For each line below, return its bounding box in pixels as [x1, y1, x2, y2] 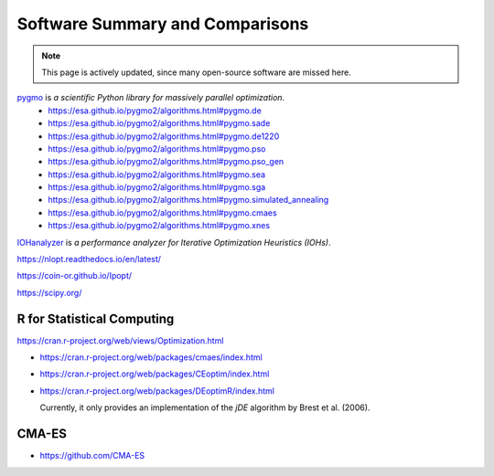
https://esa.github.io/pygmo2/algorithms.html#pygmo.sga [48, 182, 266, 193]
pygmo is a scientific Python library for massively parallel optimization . [16, 92, 285, 103]
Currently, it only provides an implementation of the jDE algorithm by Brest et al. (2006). [39, 402, 370, 413]
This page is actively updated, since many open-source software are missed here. [41, 67, 351, 78]
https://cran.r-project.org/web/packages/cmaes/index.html [39, 352, 263, 363]
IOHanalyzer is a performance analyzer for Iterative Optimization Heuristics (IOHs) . [16, 237, 331, 248]
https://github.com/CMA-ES [39, 450, 145, 461]
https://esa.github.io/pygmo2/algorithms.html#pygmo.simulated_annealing [48, 195, 329, 206]
